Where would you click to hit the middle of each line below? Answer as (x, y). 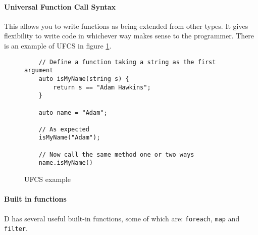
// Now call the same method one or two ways (116, 154)
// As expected (64, 129)
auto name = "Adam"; (73, 112)
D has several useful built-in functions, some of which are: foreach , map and (122, 218)
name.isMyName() (66, 163)
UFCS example (47, 179)
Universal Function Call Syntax (60, 6)
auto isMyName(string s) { (84, 79)
